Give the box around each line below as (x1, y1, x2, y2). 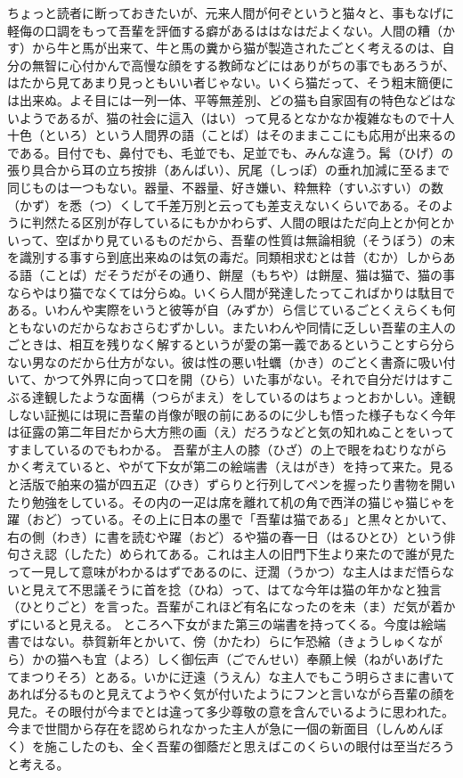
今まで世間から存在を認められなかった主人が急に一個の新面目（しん (7, 719, 406, 738)
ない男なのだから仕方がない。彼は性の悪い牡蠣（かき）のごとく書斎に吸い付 (7, 352, 456, 371)
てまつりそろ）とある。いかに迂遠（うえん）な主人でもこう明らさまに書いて (7, 667, 455, 685)
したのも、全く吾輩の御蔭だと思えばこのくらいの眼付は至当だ (69, 736, 430, 755)
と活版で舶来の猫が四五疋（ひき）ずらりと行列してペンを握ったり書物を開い (7, 475, 456, 494)
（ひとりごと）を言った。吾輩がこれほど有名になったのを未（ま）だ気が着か (7, 597, 456, 616)
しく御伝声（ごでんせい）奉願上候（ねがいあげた (156, 649, 444, 667)
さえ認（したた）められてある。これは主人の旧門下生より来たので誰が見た (19, 545, 455, 563)
